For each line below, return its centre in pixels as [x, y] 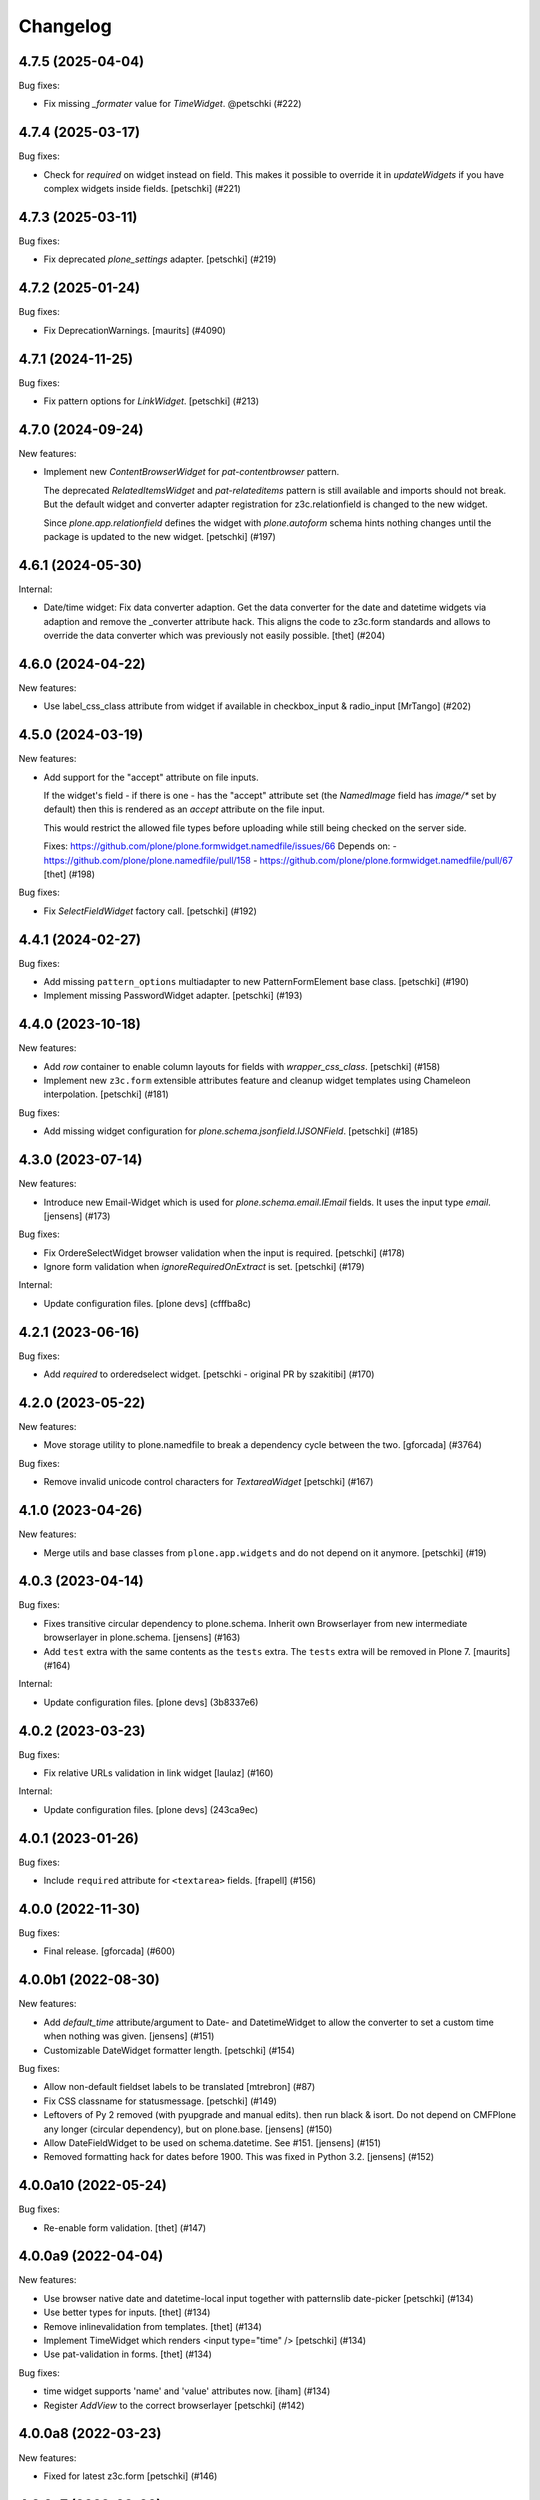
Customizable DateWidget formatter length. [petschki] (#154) [169, 2050]
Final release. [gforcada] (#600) [109, 1951]
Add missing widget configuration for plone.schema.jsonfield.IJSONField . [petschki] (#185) [231, 1131]
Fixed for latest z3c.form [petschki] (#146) [130, 2476]
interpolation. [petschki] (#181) [106, 1094]
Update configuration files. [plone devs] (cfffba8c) [147, 1303]
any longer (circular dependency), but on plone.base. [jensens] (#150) [188, 2129]
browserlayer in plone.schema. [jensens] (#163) [142, 1637]
